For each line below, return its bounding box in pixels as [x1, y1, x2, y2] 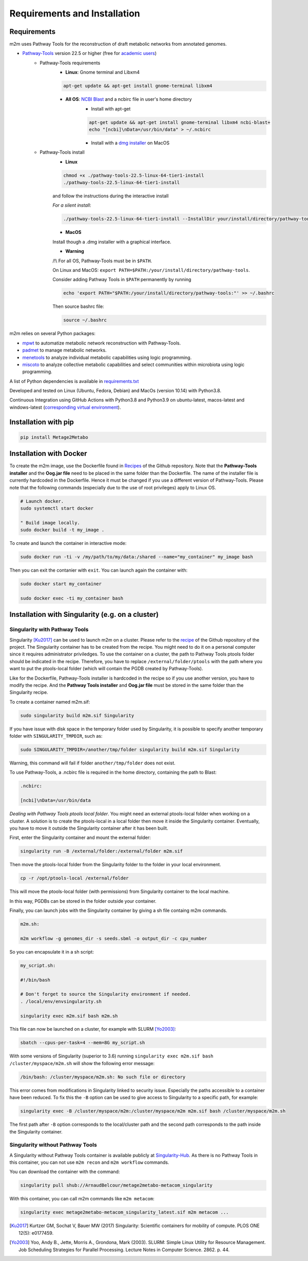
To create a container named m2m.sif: [9, 699, 90, 705]
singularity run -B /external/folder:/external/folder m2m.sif [20, 848, 183, 854]
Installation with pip [9, 417, 74, 426]
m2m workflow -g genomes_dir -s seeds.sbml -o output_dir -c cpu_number [20, 936, 207, 941]
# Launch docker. [20, 498, 64, 504]
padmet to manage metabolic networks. [22, 347, 107, 353]
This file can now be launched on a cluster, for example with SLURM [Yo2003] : [9, 1026, 177, 1032]
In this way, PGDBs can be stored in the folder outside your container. [9, 898, 157, 904]
